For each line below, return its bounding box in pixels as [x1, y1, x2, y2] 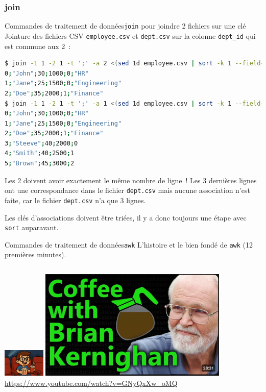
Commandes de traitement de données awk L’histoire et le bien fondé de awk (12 [5, 239, 253, 250]
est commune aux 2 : [5, 40, 71, 51]
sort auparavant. [5, 222, 59, 233]
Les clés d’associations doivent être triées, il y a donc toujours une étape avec [5, 212, 247, 223]
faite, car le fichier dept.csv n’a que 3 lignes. [5, 194, 146, 205]
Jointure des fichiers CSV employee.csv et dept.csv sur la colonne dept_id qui [5, 30, 256, 41]
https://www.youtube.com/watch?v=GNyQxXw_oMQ [5, 377, 178, 388]
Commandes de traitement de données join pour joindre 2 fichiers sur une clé [5, 20, 246, 31]
